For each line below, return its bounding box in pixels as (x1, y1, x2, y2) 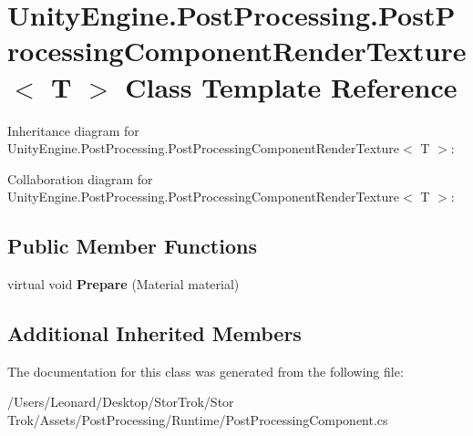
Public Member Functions (7, 232, 257, 260)
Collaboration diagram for (7, 169, 153, 188)
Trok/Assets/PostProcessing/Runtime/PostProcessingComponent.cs (7, 410, 388, 430)
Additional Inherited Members (7, 319, 302, 348)
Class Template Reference (125, 67, 458, 105)
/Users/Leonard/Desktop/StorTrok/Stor (7, 392, 234, 411)
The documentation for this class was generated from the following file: (7, 361, 404, 380)
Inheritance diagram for (7, 120, 139, 140)
